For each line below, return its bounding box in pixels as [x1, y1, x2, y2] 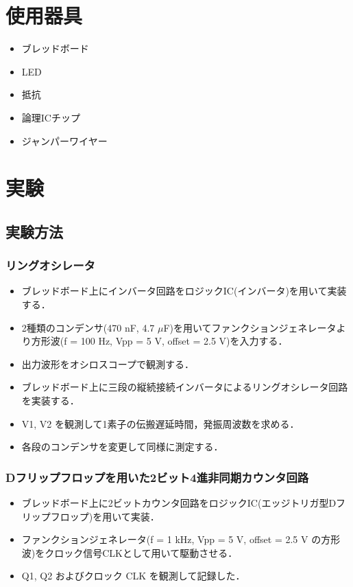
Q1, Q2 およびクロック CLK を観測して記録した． [21, 568, 245, 583]
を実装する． [21, 393, 80, 408]
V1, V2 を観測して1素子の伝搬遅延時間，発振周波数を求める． [21, 416, 300, 430]
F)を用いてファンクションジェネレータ [163, 320, 337, 334]
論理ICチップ [21, 110, 80, 124]
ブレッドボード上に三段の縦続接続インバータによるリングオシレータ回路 [21, 380, 348, 394]
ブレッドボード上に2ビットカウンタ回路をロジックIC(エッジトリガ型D [21, 496, 337, 510]
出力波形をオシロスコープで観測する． [21, 356, 194, 371]
